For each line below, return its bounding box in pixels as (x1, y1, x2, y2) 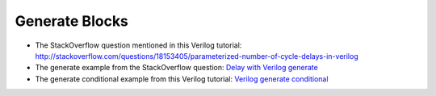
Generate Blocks (15, 12, 129, 30)
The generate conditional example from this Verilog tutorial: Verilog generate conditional (35, 73, 329, 84)
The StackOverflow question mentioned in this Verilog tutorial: (35, 40, 242, 50)
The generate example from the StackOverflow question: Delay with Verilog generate (35, 63, 318, 73)
